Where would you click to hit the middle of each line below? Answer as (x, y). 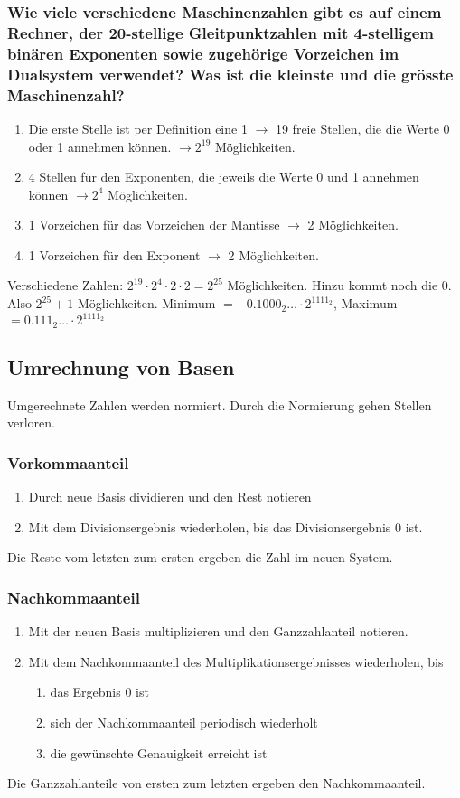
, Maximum (365, 303)
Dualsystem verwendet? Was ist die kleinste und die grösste (230, 74)
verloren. (31, 422)
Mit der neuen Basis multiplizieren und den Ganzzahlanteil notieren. (218, 631)
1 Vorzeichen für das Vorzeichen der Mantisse (154, 225)
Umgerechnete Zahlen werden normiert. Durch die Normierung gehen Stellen (220, 404)
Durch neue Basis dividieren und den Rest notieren (170, 497)
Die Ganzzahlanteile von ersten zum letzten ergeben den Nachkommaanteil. (216, 783)
